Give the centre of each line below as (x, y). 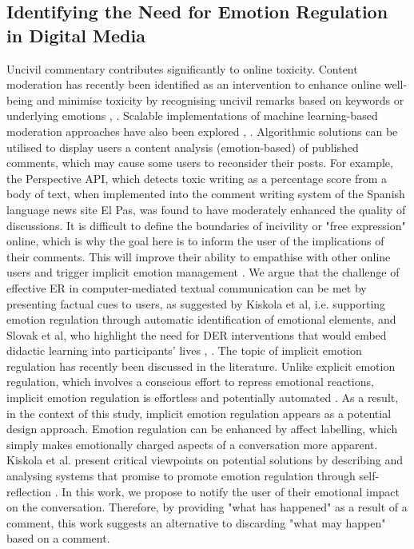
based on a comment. (58, 538)
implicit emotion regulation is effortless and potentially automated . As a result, (203, 398)
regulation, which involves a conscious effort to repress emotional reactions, (190, 382)
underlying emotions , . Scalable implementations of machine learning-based (192, 115)
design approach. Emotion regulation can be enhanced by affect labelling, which (202, 429)
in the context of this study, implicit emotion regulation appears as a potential (199, 413)
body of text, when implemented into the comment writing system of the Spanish (206, 194)
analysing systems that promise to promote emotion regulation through (181, 476)
